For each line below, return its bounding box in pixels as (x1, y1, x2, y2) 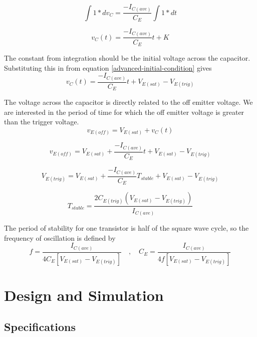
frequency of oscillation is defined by (4, 232, 116, 243)
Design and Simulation (4, 284, 164, 305)
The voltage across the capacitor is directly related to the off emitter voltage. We (4, 97, 253, 107)
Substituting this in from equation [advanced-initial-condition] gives (4, 62, 212, 73)
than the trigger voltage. (4, 116, 79, 127)
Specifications (4, 319, 76, 334)
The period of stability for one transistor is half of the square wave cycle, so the (4, 223, 249, 233)
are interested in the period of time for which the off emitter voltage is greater (4, 106, 244, 117)
